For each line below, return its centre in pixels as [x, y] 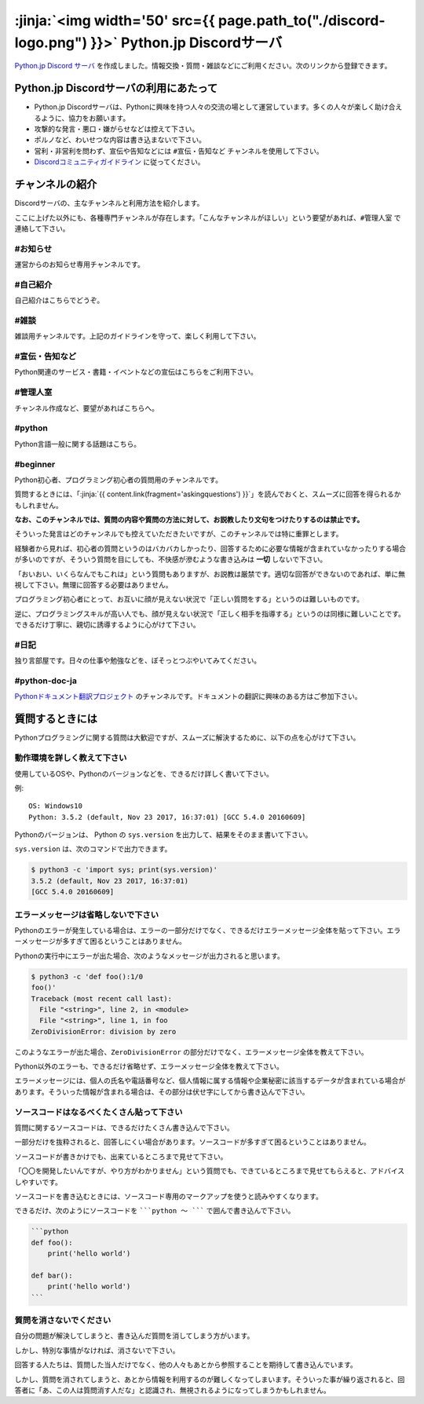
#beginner [35, 464]
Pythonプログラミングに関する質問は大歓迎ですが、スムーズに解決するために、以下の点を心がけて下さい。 [187, 737]
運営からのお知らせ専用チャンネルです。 [79, 265]
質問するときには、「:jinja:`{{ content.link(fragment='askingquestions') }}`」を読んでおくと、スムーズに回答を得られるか [208, 494]
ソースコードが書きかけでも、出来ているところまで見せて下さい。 [121, 1156]
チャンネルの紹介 [56, 185]
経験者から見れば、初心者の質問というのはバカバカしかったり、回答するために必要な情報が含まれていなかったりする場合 [210, 548]
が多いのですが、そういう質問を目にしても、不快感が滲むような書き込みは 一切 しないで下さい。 [171, 559]
